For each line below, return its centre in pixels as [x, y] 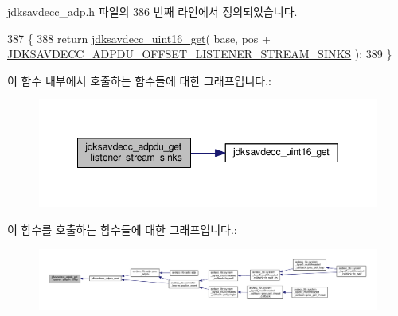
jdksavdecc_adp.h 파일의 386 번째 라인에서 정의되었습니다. [152, 11]
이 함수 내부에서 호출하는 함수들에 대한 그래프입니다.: [139, 80]
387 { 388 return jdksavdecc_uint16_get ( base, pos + [139, 38]
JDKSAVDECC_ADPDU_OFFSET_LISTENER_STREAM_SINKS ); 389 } [200, 54]
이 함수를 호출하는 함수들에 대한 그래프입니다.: [122, 230]
